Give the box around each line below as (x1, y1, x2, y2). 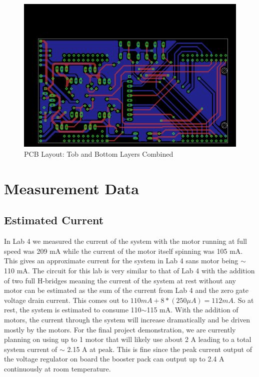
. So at (233, 294, 254, 305)
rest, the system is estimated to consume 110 (4, 304, 141, 315)
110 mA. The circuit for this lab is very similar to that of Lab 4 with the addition (4, 265, 255, 275)
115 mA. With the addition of (146, 304, 238, 315)
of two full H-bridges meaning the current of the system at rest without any (4, 275, 236, 285)
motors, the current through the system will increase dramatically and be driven (4, 314, 250, 324)
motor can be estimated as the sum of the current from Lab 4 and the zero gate (4, 285, 249, 295)
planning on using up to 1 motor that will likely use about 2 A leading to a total (4, 334, 251, 344)
